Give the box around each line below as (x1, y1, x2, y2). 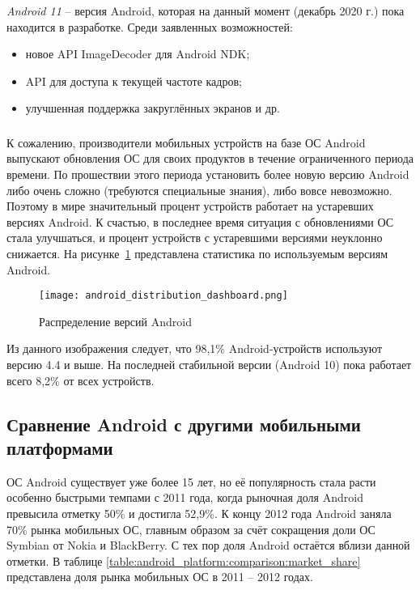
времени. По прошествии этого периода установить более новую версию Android (6, 166, 409, 183)
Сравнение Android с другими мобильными (6, 411, 361, 436)
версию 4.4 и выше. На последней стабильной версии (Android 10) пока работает (6, 356, 412, 373)
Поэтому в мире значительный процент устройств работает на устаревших (6, 197, 374, 214)
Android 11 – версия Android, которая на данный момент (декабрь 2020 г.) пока (6, 2, 405, 19)
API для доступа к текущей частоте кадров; (25, 72, 242, 89)
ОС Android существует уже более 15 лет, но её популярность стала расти (6, 473, 376, 490)
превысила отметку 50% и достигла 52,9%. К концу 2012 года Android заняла (6, 505, 392, 522)
